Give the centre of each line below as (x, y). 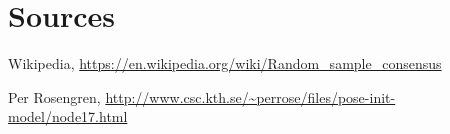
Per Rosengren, (54, 96)
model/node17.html (68, 116)
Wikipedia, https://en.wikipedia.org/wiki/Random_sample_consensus (225, 63)
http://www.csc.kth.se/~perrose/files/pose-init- (250, 96)
